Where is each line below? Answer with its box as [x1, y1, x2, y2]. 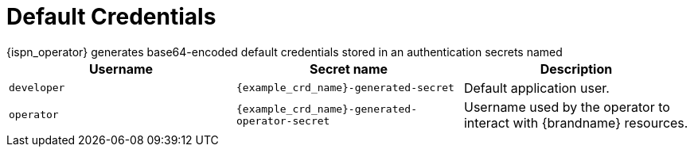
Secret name [309, 60, 388, 77]
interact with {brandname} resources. [463, 114, 688, 131]
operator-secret [236, 114, 330, 127]
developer [9, 82, 65, 94]
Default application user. [463, 79, 610, 96]
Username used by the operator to [463, 98, 670, 115]
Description [540, 60, 613, 77]
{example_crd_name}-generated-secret [236, 82, 454, 94]
